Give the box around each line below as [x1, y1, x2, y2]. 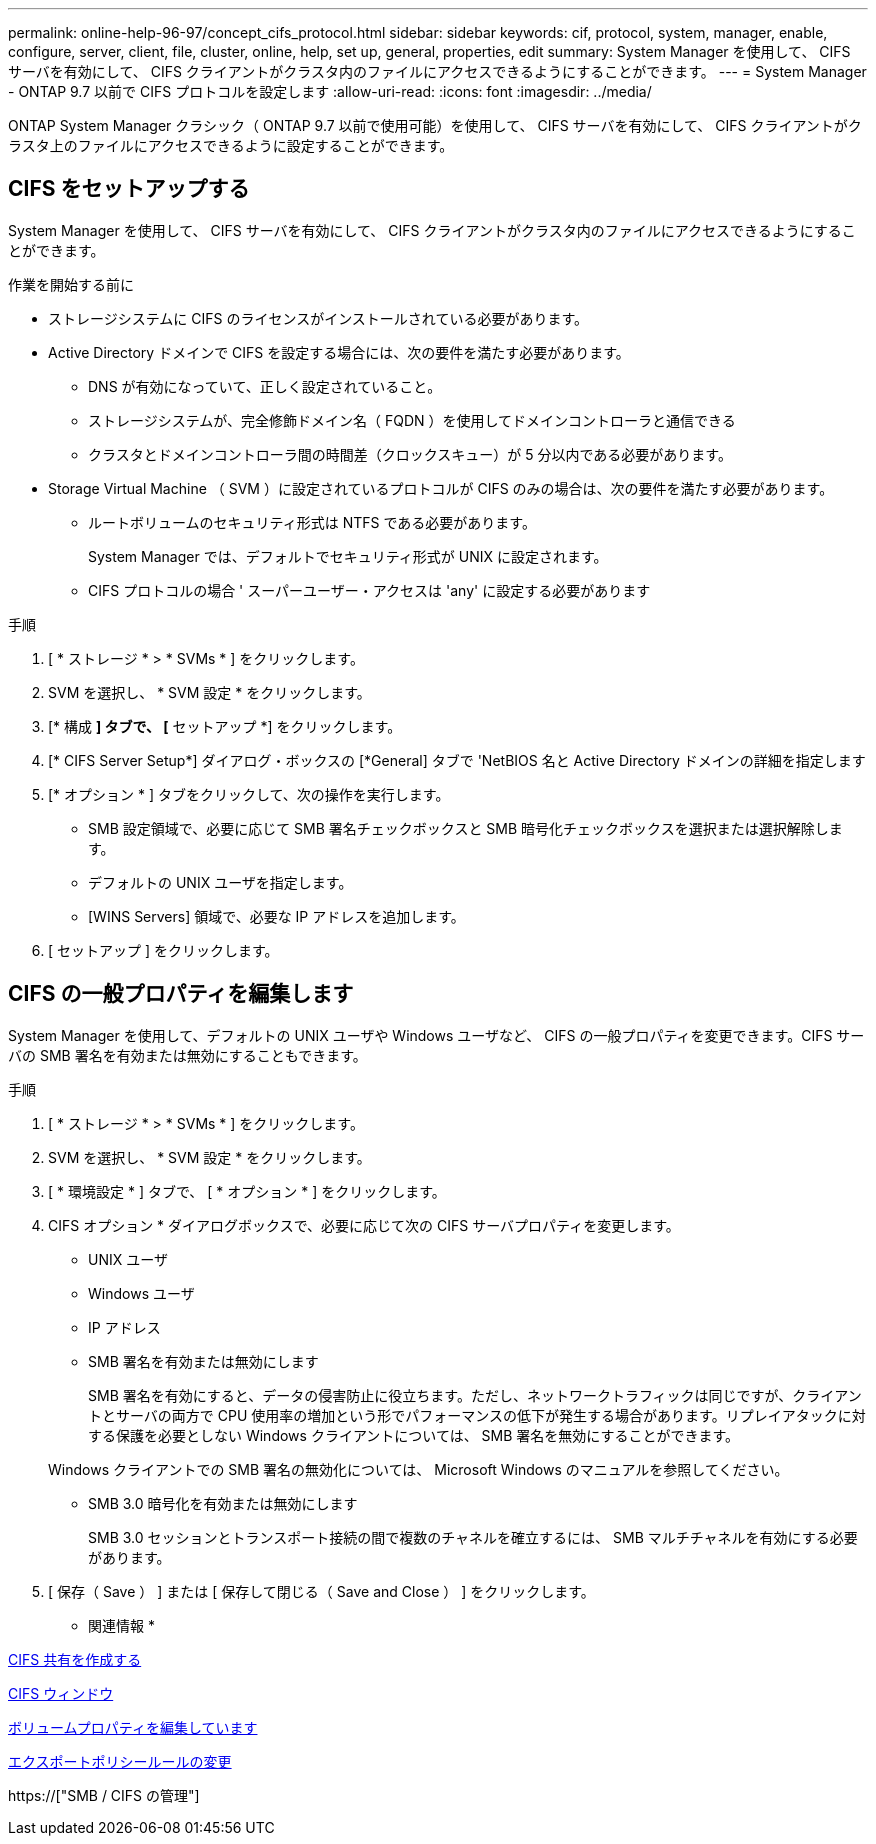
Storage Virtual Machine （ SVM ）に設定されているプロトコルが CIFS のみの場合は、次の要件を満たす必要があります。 [48, 479, 834, 497]
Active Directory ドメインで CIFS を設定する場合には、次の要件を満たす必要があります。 [48, 343, 630, 361]
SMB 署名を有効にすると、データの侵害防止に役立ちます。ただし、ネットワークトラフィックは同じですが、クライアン [88, 1386, 862, 1404]
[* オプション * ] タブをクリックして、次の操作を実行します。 [48, 785, 450, 803]
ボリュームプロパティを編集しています [8, 1718, 258, 1736]
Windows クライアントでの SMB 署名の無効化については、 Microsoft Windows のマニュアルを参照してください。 [48, 1460, 789, 1478]
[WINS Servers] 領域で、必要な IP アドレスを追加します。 [88, 907, 465, 925]
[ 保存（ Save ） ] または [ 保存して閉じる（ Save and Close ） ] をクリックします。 [48, 1582, 595, 1600]
